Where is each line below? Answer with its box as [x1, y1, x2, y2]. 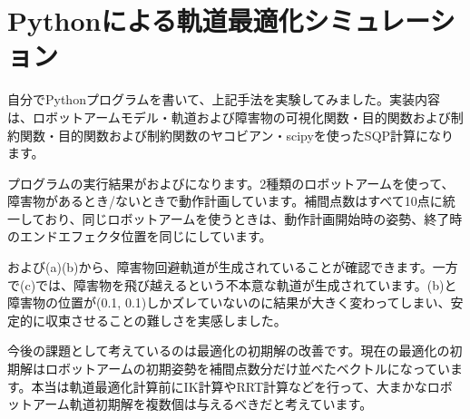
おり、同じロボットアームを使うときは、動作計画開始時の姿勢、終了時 [44, 209, 463, 228]
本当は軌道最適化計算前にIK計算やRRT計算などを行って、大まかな [31, 376, 427, 395]
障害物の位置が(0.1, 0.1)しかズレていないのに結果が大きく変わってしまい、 [7, 293, 451, 312]
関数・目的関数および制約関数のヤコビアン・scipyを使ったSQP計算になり [19, 125, 455, 144]
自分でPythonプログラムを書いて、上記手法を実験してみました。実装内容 [7, 90, 440, 109]
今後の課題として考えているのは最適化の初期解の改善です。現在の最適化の [7, 341, 450, 360]
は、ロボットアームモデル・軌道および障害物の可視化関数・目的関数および [7, 107, 451, 126]
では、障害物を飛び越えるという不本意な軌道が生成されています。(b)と [35, 275, 457, 294]
